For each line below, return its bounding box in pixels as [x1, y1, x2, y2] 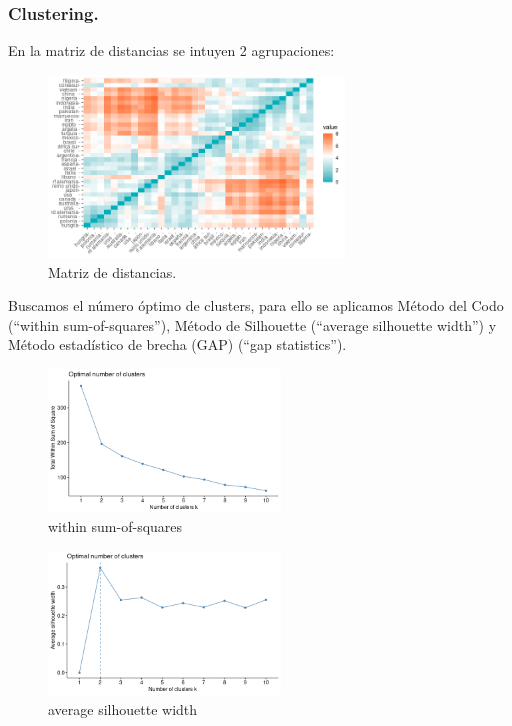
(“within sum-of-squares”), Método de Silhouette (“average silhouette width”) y [8, 314, 497, 335]
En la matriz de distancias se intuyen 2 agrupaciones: [8, 40, 335, 61]
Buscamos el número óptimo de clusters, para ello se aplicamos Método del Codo [8, 295, 504, 316]
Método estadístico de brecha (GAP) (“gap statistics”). [8, 334, 347, 355]
